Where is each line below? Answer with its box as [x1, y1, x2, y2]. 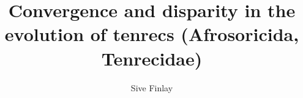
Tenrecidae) [101, 45, 203, 70]
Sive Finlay [130, 81, 173, 94]
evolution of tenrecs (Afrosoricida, [4, 21, 299, 47]
